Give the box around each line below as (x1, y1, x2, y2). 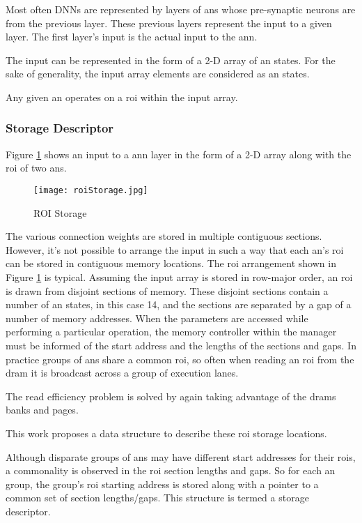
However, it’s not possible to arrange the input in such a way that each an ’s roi (6, 242, 344, 257)
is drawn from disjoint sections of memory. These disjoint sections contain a (6, 283, 329, 298)
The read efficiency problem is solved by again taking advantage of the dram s (6, 388, 336, 403)
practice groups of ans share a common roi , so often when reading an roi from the (6, 351, 354, 366)
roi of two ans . (6, 160, 67, 175)
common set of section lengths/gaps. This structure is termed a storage (6, 490, 309, 505)
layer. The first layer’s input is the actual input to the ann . (6, 29, 258, 44)
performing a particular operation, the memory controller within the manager (6, 324, 337, 339)
